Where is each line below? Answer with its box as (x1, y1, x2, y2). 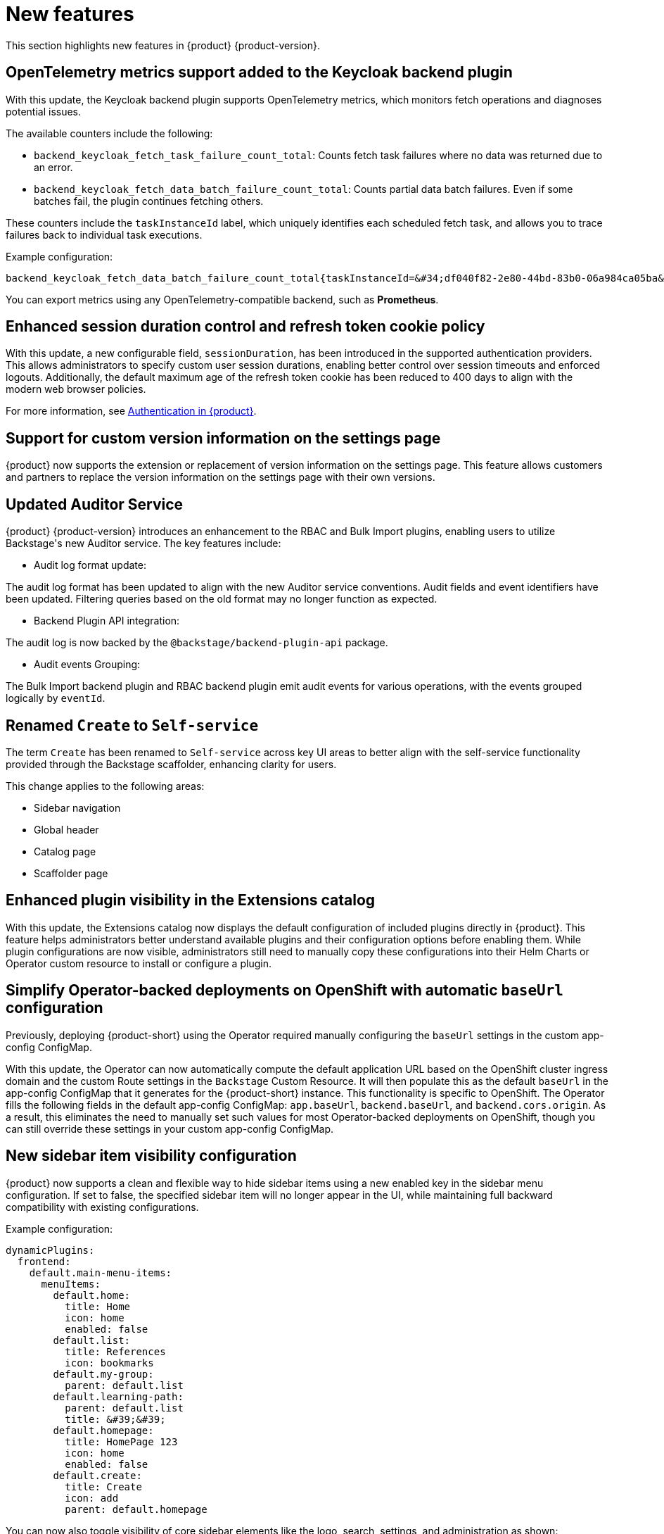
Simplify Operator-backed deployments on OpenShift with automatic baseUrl (6, 981, 563, 1000)
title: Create (65, 1480, 142, 1492)
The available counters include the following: (6, 127, 213, 139)
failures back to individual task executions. (6, 228, 203, 241)
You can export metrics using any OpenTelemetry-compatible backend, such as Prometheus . (6, 293, 439, 306)
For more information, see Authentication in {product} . (6, 405, 257, 417)
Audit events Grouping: (34, 658, 141, 671)
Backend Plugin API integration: (34, 615, 180, 627)
